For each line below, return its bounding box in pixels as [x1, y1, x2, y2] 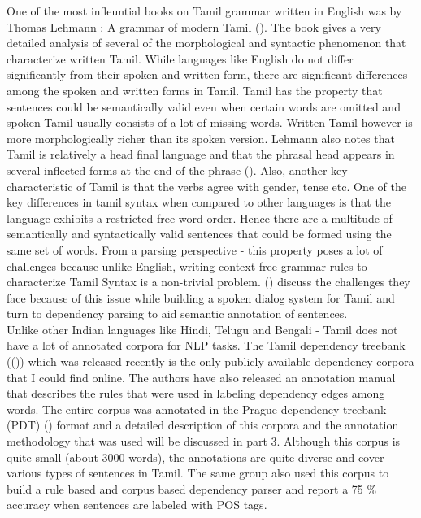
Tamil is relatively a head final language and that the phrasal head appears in [7, 146, 395, 163]
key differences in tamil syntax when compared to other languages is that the [7, 194, 391, 211]
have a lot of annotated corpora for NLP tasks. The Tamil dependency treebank [7, 337, 406, 354]
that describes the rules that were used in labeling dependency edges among [7, 385, 385, 402]
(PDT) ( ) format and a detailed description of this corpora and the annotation [7, 416, 399, 433]
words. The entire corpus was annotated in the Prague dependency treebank [7, 400, 387, 417]
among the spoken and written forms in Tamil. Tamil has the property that [7, 81, 383, 98]
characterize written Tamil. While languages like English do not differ [7, 50, 354, 67]
